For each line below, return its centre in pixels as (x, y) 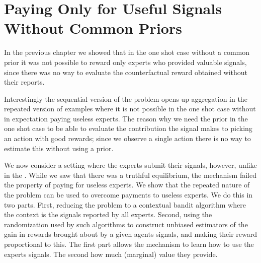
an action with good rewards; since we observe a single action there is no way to (127, 138)
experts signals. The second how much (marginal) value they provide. (111, 254)
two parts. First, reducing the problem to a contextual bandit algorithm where (125, 204)
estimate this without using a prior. (59, 148)
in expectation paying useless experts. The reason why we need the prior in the (126, 118)
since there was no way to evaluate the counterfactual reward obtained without (126, 72)
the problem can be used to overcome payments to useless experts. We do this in (128, 195)
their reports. (24, 82)
